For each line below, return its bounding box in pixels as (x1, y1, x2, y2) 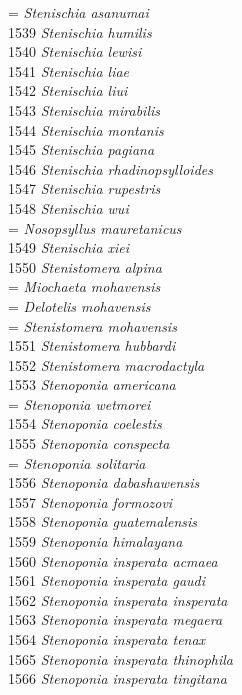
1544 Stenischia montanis (8, 119, 164, 140)
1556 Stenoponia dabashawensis (8, 472, 200, 493)
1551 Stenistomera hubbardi (8, 335, 176, 356)
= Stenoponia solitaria (8, 452, 146, 473)
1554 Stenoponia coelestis (8, 413, 162, 434)
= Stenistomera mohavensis (8, 315, 177, 336)
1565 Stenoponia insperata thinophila (8, 648, 233, 669)
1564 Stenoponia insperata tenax (8, 629, 206, 649)
